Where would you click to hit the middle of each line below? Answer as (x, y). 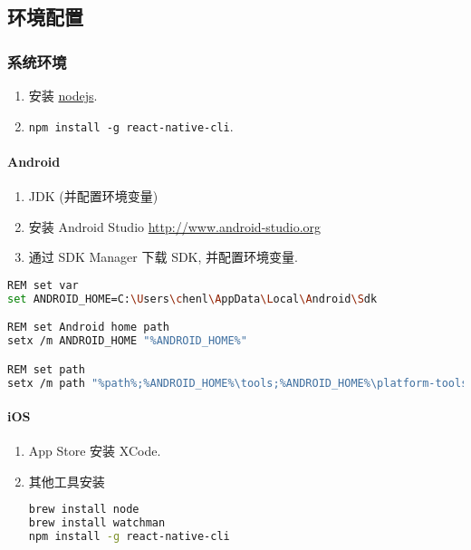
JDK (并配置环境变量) (93, 196)
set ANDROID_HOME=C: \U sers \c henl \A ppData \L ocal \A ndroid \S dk (192, 299)
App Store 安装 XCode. (95, 451)
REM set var (43, 285)
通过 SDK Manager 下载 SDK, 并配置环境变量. (163, 257)
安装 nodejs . (63, 95)
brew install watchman (97, 523)
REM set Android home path (88, 328)
